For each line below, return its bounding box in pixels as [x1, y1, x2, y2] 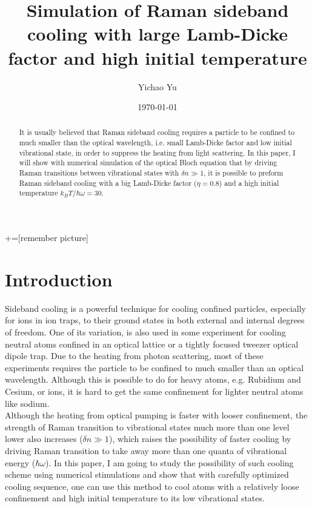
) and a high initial [219, 177, 279, 188]
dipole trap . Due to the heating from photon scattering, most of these [5, 349, 264, 362]
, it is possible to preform [204, 168, 284, 178]
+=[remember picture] [5, 231, 88, 244]
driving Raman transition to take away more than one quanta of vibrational [5, 444, 287, 457]
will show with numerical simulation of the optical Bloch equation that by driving [19, 157, 277, 168]
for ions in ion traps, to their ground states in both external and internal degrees [5, 314, 305, 326]
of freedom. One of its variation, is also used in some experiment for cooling [5, 325, 286, 338]
